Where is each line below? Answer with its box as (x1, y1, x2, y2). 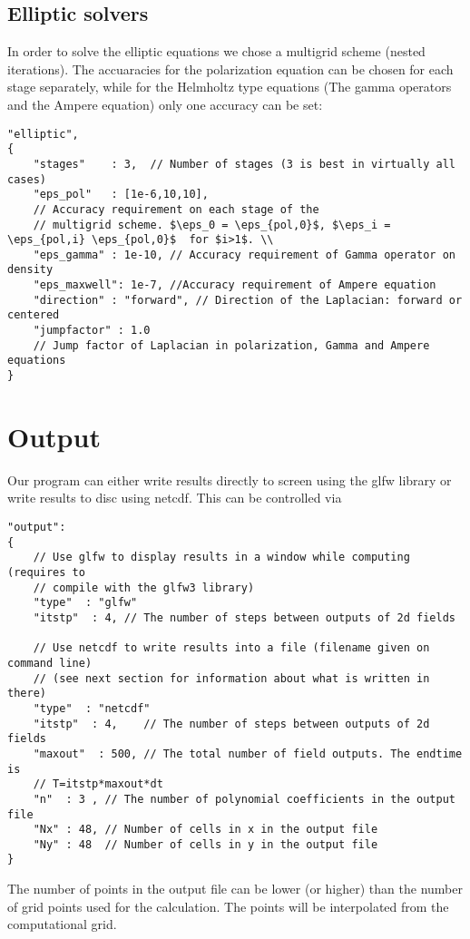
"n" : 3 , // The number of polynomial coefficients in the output (33, 792, 455, 806)
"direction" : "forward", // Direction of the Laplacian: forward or (33, 293, 463, 307)
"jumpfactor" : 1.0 (33, 324, 151, 337)
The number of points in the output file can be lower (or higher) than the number (7, 879, 463, 898)
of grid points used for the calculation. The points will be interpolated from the (7, 896, 449, 915)
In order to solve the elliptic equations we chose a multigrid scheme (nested (7, 42, 426, 61)
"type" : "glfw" (33, 596, 138, 610)
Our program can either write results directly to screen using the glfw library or (7, 470, 452, 489)
